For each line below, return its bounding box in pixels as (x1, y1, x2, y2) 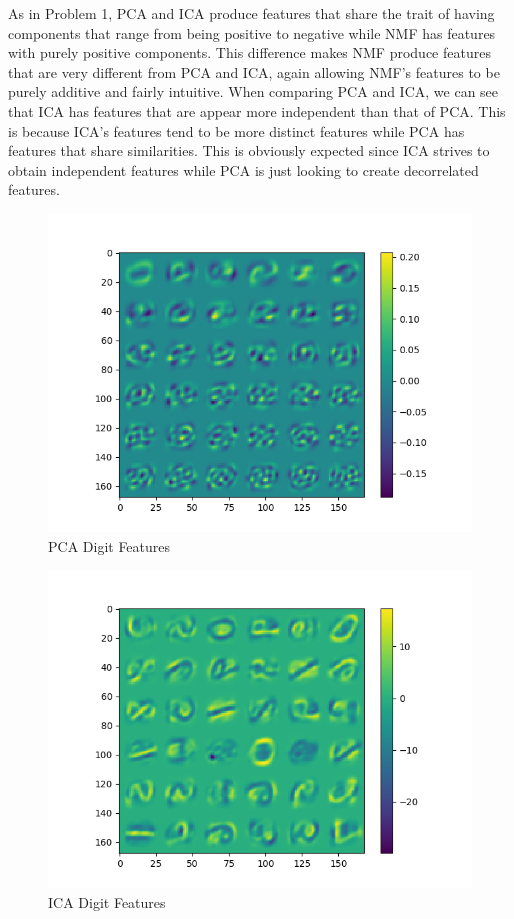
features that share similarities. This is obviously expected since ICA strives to (8, 140, 490, 161)
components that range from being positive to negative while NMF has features (8, 22, 496, 43)
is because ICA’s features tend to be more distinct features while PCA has (8, 120, 465, 141)
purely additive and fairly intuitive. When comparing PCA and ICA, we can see (8, 81, 499, 102)
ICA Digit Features (48, 891, 166, 912)
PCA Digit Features (48, 535, 171, 556)
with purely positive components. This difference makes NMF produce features (8, 42, 491, 63)
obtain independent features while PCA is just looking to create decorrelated (8, 159, 479, 180)
